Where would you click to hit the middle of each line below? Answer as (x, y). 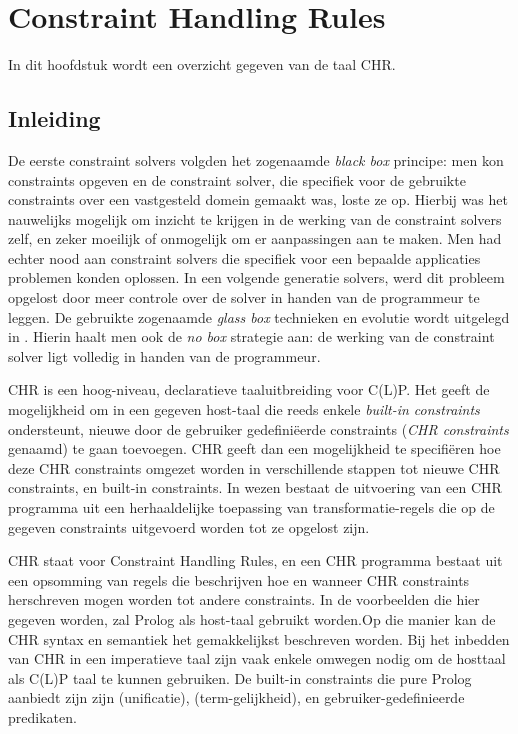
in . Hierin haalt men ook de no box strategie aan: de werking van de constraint (251, 336)
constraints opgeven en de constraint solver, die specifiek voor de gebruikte (237, 179)
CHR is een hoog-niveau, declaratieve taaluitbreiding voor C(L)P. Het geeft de (249, 389)
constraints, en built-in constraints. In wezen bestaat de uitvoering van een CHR (255, 487)
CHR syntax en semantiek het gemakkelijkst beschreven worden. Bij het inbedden (259, 638)
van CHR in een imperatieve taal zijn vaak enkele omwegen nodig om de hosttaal (257, 658)
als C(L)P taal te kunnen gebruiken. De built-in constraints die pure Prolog (240, 677)
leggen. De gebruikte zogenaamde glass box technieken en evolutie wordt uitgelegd (259, 316)
